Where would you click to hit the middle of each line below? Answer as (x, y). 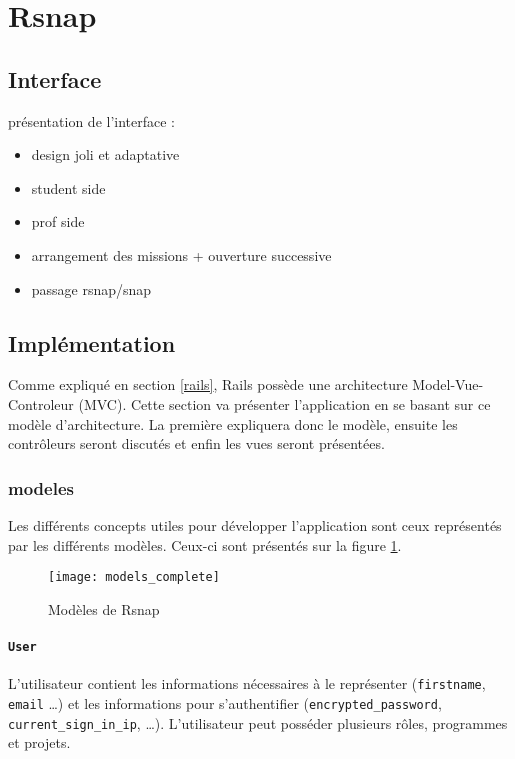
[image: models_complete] (134, 577)
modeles (41, 487)
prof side (58, 221)
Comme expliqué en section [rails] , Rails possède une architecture (208, 384)
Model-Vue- (448, 384)
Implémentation (92, 342)
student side (68, 187)
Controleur (41, 403)
